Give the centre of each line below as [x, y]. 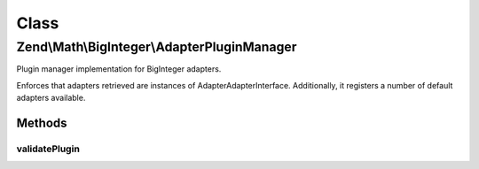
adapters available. [51, 98]
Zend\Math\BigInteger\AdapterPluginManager [157, 47]
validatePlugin [48, 149]
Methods [42, 123]
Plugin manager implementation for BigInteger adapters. [119, 69]
